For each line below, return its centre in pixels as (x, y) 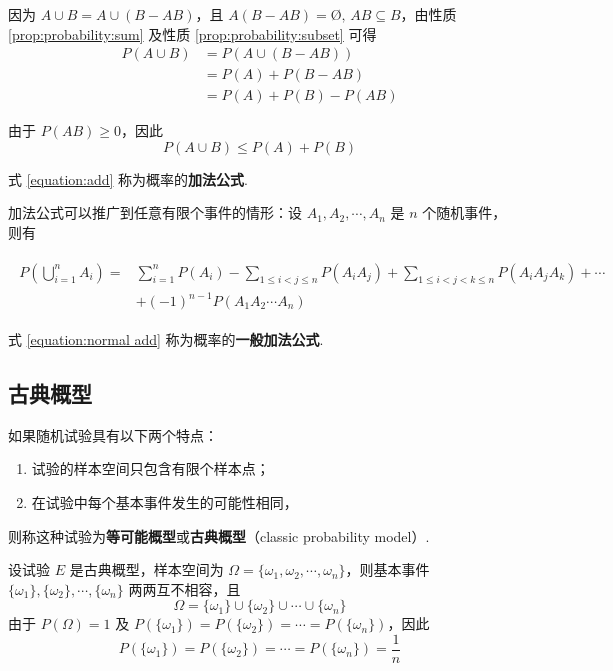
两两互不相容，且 (184, 588)
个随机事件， (464, 212)
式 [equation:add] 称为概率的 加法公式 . (128, 178)
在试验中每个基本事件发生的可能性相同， (164, 502)
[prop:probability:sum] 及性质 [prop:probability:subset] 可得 (192, 33)
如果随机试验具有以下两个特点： (113, 434)
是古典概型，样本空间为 (146, 569)
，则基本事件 (387, 569)
